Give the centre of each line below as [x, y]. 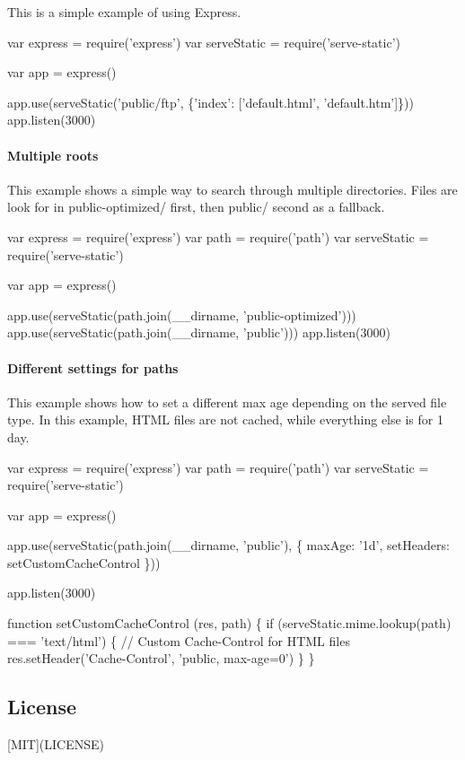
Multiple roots [53, 155]
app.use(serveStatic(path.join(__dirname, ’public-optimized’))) [182, 314]
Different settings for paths [93, 367]
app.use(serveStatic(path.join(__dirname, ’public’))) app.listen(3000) [199, 332]
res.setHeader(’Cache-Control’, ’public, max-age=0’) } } [161, 658]
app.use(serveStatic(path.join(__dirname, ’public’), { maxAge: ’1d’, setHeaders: [228, 545]
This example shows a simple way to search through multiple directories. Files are [232, 189]
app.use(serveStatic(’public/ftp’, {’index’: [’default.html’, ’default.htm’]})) [211, 102]
